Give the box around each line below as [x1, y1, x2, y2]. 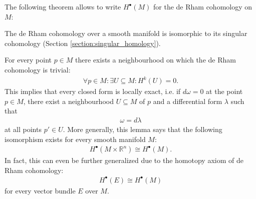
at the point [206, 86, 243, 96]
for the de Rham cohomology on [153, 1, 252, 11]
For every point [5, 54, 52, 65]
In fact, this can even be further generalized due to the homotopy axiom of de [5, 155, 243, 165]
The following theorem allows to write [5, 1, 121, 11]
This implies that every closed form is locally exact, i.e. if [5, 86, 181, 96]
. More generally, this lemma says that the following [63, 123, 222, 134]
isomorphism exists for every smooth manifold [5, 133, 146, 144]
